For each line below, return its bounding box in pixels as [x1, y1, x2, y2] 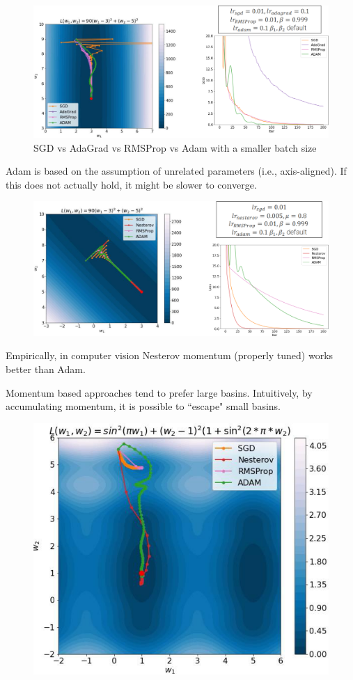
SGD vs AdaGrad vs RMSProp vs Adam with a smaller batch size [33, 140, 317, 155]
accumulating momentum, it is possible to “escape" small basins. [6, 399, 281, 413]
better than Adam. [6, 361, 86, 376]
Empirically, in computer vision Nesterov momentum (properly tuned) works [6, 348, 334, 363]
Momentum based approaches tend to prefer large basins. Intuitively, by [6, 385, 313, 400]
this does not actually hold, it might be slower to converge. [6, 177, 257, 191]
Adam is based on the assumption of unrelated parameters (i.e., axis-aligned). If [6, 164, 347, 178]
